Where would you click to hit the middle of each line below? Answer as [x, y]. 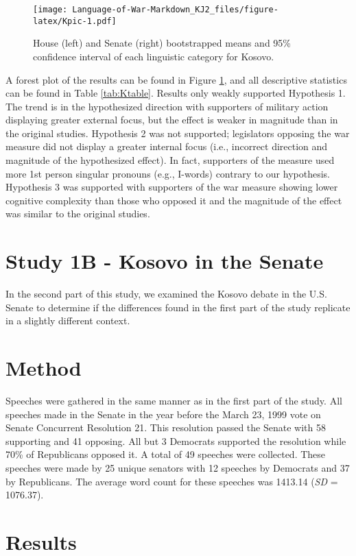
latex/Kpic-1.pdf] [75, 21]
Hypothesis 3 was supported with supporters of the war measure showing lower [172, 187]
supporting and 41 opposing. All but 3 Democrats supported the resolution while [176, 440]
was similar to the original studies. [78, 214]
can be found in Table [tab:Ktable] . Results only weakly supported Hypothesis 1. [176, 93]
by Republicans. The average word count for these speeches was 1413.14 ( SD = [172, 481]
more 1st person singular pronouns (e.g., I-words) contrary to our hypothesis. [168, 173]
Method [44, 368]
